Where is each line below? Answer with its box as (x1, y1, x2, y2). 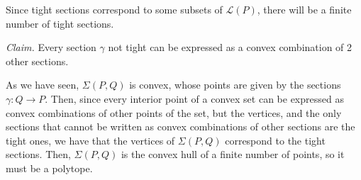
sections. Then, (6, 147, 71, 162)
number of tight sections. (6, 16, 114, 30)
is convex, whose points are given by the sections (129, 77, 341, 92)
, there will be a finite (257, 2, 352, 16)
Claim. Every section (6, 40, 96, 55)
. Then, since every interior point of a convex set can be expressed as (45, 91, 344, 106)
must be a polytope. (6, 160, 93, 175)
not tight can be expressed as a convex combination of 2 (108, 40, 352, 55)
